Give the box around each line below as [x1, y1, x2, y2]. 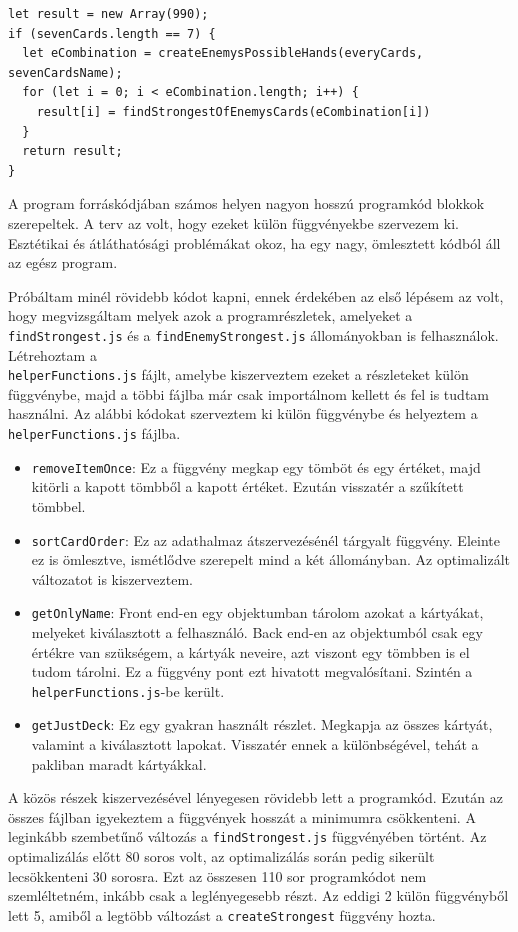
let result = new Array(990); [8, 7, 209, 21]
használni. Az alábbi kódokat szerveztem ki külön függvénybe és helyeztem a [8, 403, 478, 424]
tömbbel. [31, 495, 86, 516]
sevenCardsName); [8, 65, 123, 80]
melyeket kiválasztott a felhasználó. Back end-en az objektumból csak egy [31, 622, 483, 642]
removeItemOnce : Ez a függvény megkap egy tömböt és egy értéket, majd [31, 456, 481, 477]
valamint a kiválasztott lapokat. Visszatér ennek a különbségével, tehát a [31, 734, 479, 755]
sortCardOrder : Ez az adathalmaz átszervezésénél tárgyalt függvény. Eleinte [31, 529, 500, 550]
